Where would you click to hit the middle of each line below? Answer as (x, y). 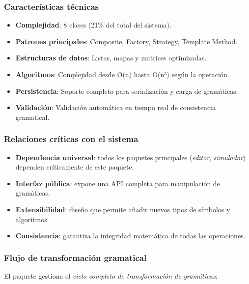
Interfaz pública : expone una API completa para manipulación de (118, 183)
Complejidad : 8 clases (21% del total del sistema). (93, 25)
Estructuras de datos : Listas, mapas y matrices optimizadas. (111, 58)
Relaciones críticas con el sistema (71, 139)
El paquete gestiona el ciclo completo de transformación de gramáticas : (111, 275)
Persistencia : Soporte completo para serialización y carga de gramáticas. (127, 91)
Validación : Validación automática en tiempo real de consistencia (116, 107)
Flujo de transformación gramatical (75, 257)
